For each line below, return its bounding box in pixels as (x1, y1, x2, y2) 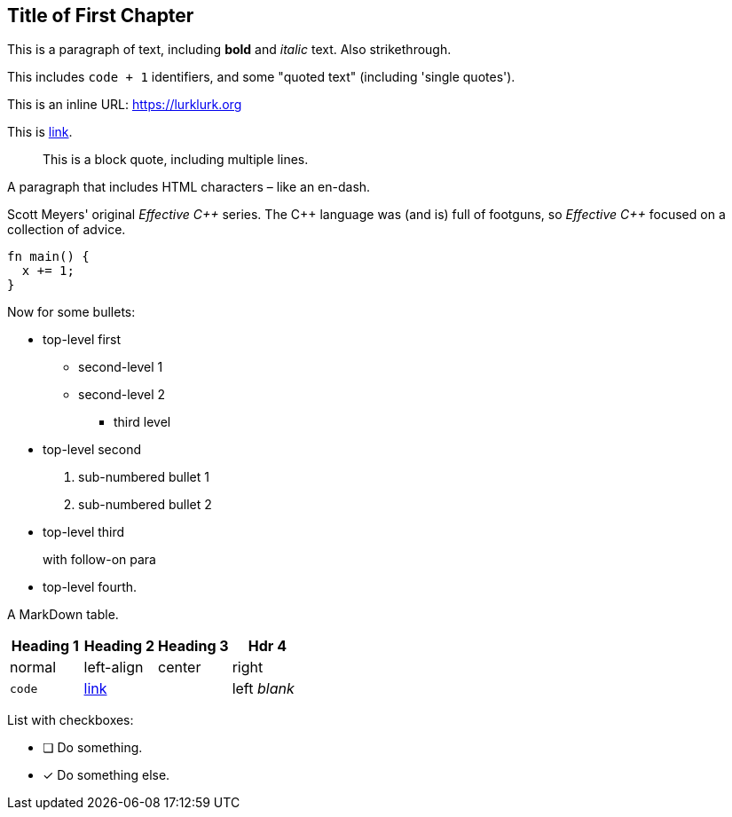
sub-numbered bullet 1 (78, 469, 209, 485)
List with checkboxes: (7, 712, 134, 728)
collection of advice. (7, 222, 126, 238)
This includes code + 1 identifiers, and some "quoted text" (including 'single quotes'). (7, 69, 516, 85)
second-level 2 (78, 387, 166, 403)
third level (114, 414, 171, 430)
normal (10, 658, 57, 677)
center (158, 658, 201, 677)
